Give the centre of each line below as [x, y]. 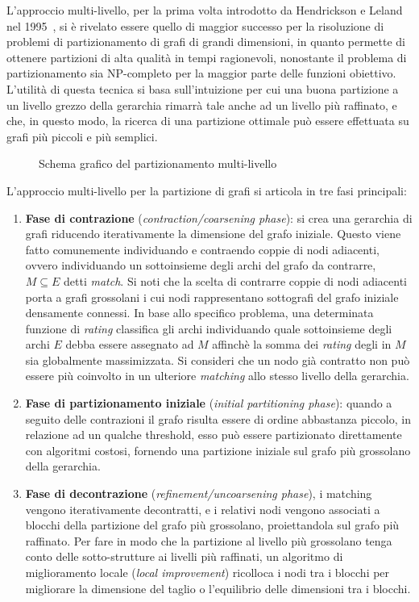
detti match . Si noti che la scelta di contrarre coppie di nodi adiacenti [235, 280]
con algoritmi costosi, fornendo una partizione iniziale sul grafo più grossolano [218, 450]
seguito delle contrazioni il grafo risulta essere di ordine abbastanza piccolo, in [218, 418]
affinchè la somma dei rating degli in [302, 344]
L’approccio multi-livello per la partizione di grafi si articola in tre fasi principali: [207, 190]
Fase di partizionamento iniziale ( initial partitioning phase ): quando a [209, 403]
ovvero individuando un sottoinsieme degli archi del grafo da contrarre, [201, 265]
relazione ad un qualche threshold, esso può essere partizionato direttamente [214, 435]
